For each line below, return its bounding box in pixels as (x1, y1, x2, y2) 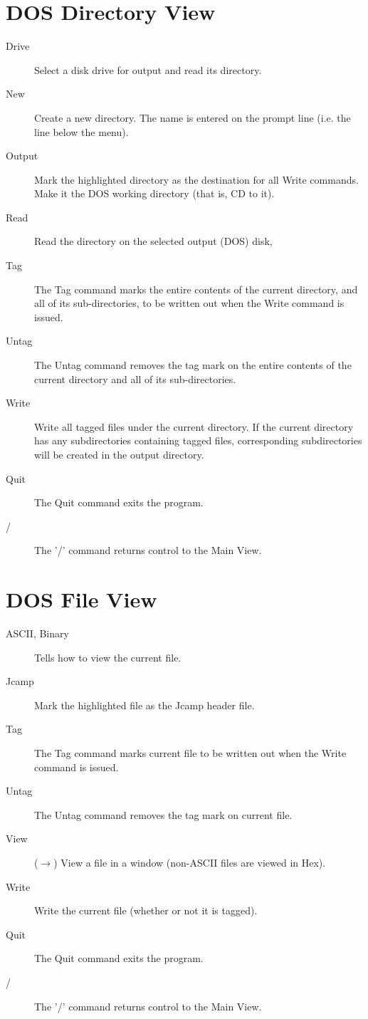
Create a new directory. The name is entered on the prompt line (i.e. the (34, 110, 351, 125)
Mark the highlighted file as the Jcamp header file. (34, 697, 255, 712)
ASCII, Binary (6, 626, 69, 641)
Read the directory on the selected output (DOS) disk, (34, 234, 273, 249)
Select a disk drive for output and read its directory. (34, 62, 262, 77)
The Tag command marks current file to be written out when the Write (34, 746, 347, 761)
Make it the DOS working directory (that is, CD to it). (34, 186, 275, 201)
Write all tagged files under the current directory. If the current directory (34, 419, 354, 434)
